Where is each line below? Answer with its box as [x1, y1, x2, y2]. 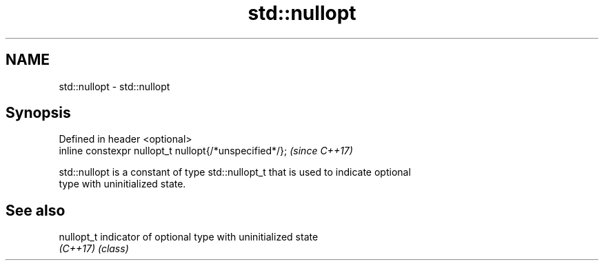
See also [6, 201, 66, 219]
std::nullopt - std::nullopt [59, 80, 170, 92]
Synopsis [6, 104, 71, 122]
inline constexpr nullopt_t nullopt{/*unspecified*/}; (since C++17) [59, 145, 353, 157]
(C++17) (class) [59, 243, 129, 255]
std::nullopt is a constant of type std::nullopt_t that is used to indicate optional [59, 166, 411, 178]
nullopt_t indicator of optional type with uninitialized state [59, 231, 319, 243]
